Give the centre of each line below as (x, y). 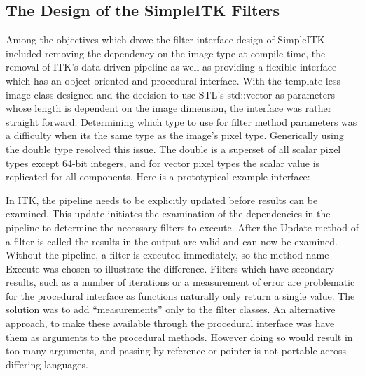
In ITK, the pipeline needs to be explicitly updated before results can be (162, 200)
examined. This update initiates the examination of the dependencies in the (168, 214)
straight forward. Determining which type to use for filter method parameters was (181, 121)
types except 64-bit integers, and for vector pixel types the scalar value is (163, 162)
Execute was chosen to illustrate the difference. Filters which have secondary (170, 268)
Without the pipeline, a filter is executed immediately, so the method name (167, 255)
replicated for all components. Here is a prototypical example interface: (158, 176)
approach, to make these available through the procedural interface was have (170, 323)
